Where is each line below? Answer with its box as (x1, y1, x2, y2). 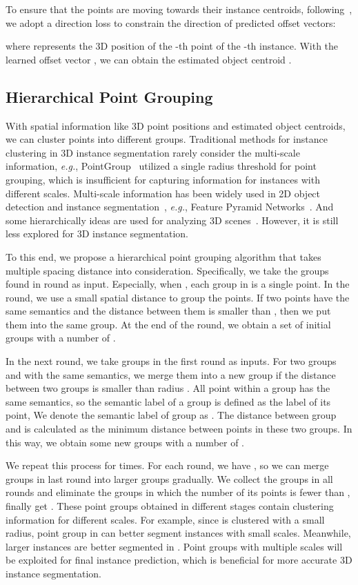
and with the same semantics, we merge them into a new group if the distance (6, 367, 336, 381)
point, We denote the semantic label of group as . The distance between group (6, 408, 337, 422)
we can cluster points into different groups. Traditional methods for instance (6, 132, 328, 146)
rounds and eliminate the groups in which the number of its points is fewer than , (6, 485, 350, 499)
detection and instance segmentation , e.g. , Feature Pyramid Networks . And (6, 199, 334, 214)
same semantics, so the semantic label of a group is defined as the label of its (6, 394, 331, 408)
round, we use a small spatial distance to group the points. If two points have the (6, 290, 350, 304)
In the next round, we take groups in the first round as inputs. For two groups (6, 354, 337, 368)
